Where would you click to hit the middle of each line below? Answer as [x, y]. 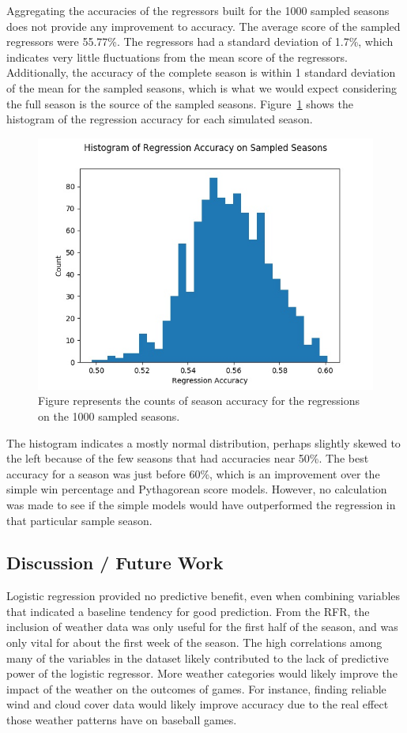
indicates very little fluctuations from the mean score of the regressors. [177, 57]
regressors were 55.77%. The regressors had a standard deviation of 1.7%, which [200, 42]
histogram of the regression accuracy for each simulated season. [160, 119]
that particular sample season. [79, 520]
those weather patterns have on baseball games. [122, 720]
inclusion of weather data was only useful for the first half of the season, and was [202, 627]
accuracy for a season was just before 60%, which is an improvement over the [193, 473]
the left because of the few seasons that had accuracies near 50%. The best [188, 458]
